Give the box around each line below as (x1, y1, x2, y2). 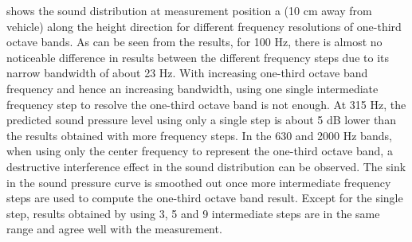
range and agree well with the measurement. (6, 221, 222, 237)
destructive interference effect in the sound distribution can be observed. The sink (6, 158, 406, 174)
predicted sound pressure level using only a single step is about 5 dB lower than (6, 111, 396, 128)
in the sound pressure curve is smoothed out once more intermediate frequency (6, 174, 391, 190)
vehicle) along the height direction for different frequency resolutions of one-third (6, 18, 402, 34)
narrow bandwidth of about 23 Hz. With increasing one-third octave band (6, 64, 368, 81)
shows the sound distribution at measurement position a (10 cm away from (6, 2, 372, 18)
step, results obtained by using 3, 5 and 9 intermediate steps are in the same (6, 205, 380, 221)
